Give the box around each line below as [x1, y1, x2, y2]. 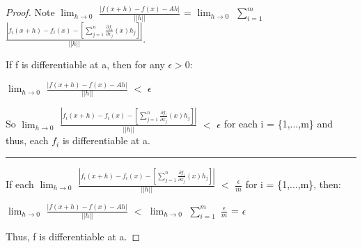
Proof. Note [6, 5, 55, 20]
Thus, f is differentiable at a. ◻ [6, 228, 141, 243]
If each [6, 177, 34, 191]
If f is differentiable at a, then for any [6, 57, 165, 72]
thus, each [6, 133, 49, 148]
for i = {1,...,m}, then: [245, 177, 341, 191]
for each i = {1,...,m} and [223, 116, 333, 131]
